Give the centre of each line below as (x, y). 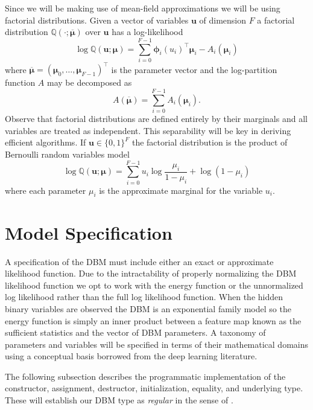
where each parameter (46, 190)
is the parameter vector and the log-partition (194, 69)
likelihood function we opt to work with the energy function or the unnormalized (154, 285)
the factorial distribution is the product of (210, 142)
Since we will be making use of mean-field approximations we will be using (143, 8)
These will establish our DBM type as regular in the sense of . (119, 400)
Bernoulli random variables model (67, 154)
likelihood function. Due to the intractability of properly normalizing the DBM (151, 273)
